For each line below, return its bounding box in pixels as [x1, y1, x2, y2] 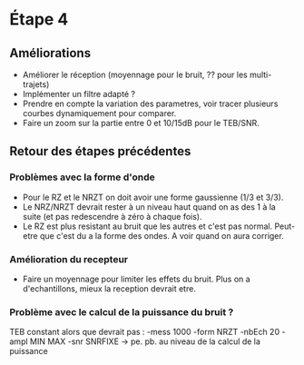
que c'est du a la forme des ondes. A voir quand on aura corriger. [39, 230, 284, 241]
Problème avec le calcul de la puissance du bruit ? [9, 305, 234, 318]
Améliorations [9, 45, 92, 61]
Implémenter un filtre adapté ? [22, 89, 136, 99]
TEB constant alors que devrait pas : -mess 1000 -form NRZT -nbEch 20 [9, 327, 279, 338]
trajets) [22, 79, 50, 90]
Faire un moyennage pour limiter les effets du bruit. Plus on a [22, 273, 251, 284]
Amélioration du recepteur [9, 252, 129, 265]
